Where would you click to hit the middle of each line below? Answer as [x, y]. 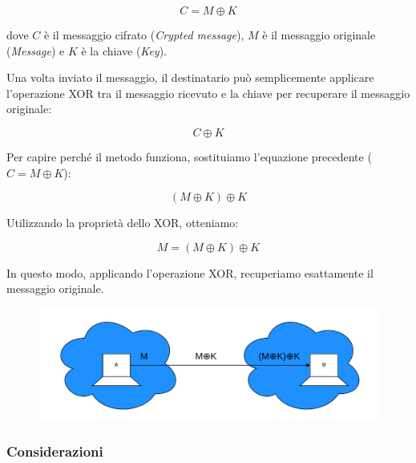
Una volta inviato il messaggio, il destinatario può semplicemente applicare [190, 77]
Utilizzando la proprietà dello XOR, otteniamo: [123, 223]
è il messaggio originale [319, 35]
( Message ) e [36, 50]
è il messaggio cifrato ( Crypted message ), [144, 35]
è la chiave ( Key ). [124, 50]
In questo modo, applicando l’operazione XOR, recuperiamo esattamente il [190, 272]
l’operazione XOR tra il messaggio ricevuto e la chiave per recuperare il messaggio [208, 93]
